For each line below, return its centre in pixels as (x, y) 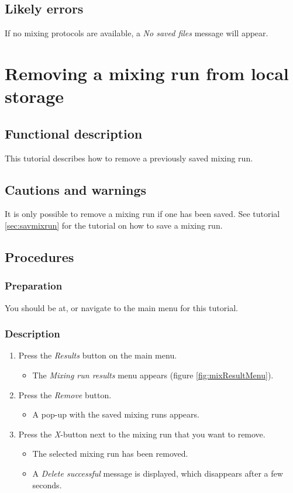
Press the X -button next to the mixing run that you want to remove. (142, 434)
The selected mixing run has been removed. (110, 454)
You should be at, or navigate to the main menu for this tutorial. (121, 307)
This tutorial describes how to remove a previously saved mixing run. (129, 158)
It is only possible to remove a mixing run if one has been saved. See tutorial (142, 214)
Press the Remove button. (65, 394)
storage (35, 96)
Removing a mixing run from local (147, 73)
